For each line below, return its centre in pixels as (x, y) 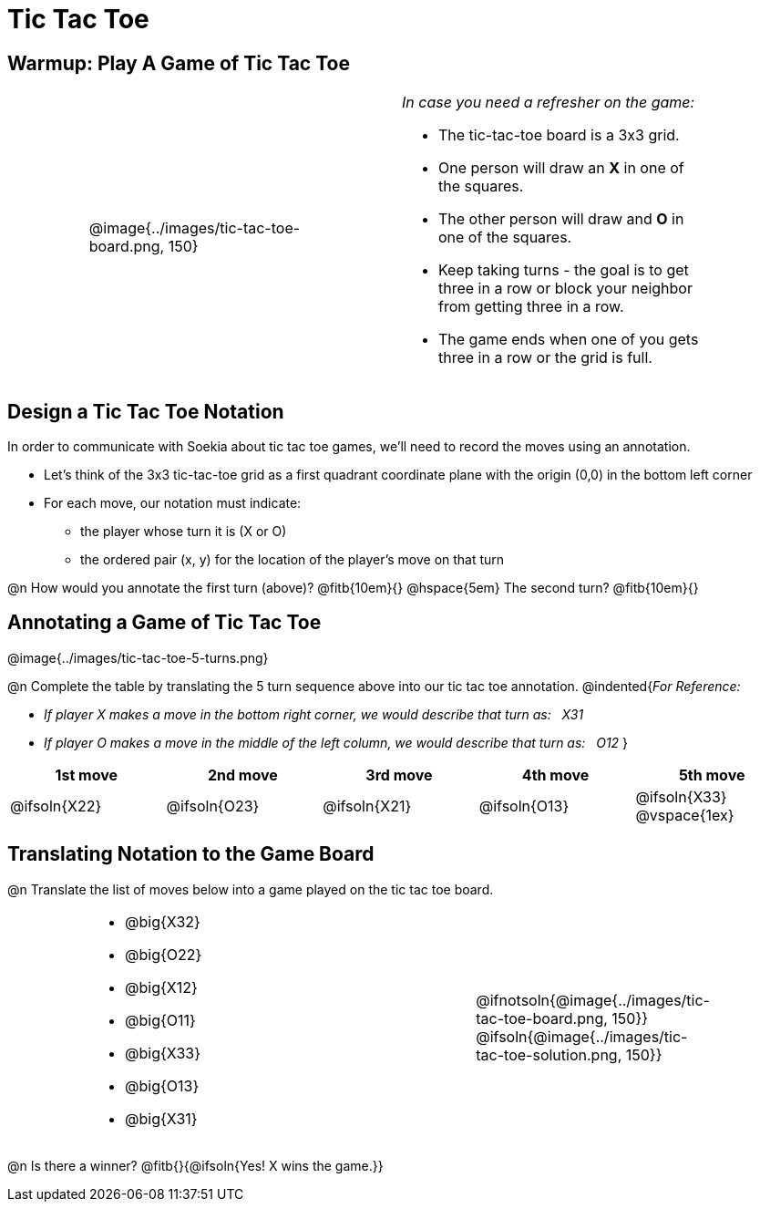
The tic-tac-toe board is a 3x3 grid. (559, 135)
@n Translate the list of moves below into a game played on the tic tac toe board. (251, 889)
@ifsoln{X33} (681, 796)
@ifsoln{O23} (213, 806)
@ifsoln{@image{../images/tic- (582, 1036)
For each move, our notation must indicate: (173, 503)
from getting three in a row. (531, 307)
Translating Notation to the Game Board (191, 854)
